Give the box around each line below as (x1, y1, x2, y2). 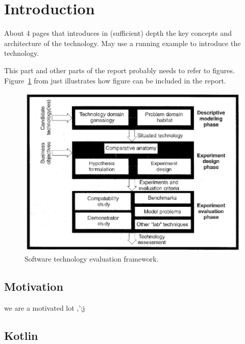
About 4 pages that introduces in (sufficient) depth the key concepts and (4, 28, 232, 38)
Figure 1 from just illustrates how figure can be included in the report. (4, 75, 226, 85)
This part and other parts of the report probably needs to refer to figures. (4, 64, 235, 75)
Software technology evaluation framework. (24, 253, 159, 264)
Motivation (4, 278, 63, 294)
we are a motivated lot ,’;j (4, 302, 85, 313)
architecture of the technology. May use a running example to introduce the (4, 37, 241, 48)
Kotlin (4, 327, 38, 343)
